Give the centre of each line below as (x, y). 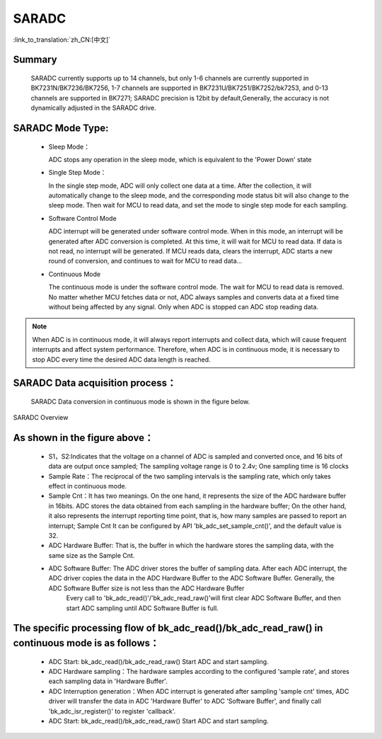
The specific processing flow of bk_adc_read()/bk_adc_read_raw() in (168, 628)
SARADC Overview (41, 418)
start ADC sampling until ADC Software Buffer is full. (142, 608)
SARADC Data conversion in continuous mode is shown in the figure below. (140, 401)
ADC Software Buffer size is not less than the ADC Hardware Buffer (146, 588)
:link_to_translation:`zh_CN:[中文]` (62, 40)
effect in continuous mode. (88, 486)
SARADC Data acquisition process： (95, 383)
